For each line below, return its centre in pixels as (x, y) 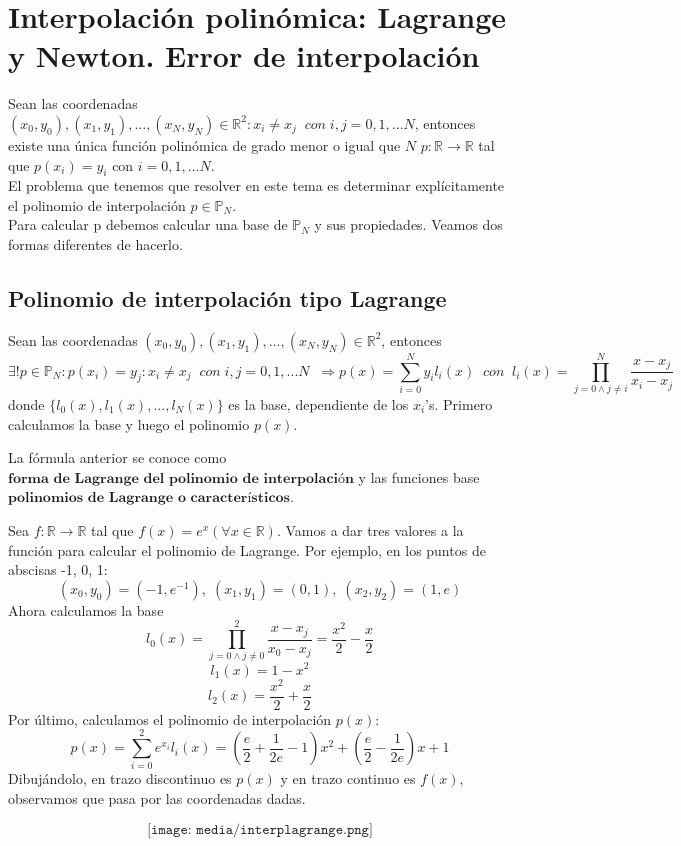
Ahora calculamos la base (86, 609)
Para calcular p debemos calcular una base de (148, 224)
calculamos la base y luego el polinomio (129, 423)
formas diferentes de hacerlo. (95, 244)
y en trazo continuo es (348, 778)
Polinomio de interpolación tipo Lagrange (227, 298)
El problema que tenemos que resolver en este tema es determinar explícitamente (256, 185)
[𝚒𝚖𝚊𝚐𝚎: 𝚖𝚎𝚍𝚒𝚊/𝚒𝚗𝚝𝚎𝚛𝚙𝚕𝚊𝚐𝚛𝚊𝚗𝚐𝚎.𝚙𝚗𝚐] (260, 829)
